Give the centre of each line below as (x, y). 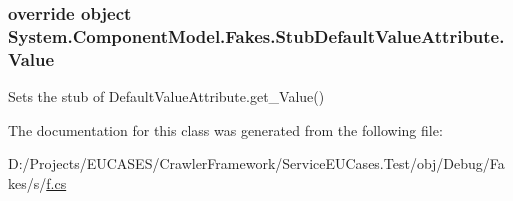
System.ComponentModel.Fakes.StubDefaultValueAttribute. (256, 35)
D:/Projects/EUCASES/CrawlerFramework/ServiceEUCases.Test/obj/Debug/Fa (256, 163)
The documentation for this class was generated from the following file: (225, 129)
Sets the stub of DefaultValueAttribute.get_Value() (166, 96)
